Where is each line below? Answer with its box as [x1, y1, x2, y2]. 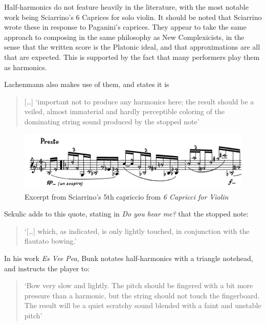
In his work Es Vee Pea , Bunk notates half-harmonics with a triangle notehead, [4, 252, 253, 263]
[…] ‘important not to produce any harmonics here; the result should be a [24, 96, 254, 106]
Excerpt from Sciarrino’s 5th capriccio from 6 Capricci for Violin [25, 191, 229, 202]
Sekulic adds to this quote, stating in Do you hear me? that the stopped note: [4, 208, 249, 219]
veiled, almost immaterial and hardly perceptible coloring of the [24, 106, 225, 117]
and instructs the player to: [4, 263, 90, 273]
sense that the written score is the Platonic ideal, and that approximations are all [4, 41, 260, 52]
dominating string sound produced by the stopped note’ [24, 116, 199, 126]
